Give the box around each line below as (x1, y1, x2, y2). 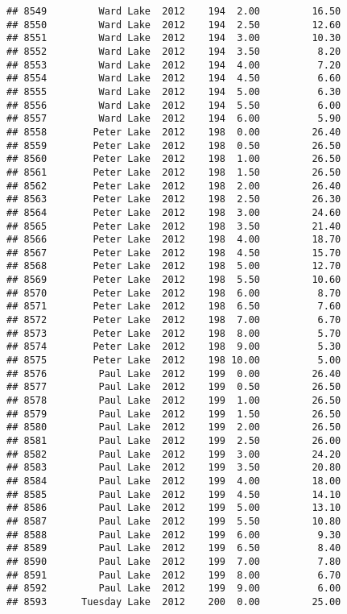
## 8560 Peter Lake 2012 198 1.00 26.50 (6, 153, 341, 165)
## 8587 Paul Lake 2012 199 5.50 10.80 (6, 515, 341, 527)
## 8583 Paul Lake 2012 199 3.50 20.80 (6, 462, 341, 474)
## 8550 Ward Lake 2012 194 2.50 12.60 (6, 19, 341, 31)
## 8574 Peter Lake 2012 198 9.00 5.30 (6, 341, 341, 353)
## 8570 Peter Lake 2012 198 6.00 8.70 (6, 287, 341, 299)
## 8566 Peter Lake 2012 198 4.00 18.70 (6, 234, 341, 246)
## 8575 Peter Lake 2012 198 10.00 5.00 (6, 355, 341, 367)
